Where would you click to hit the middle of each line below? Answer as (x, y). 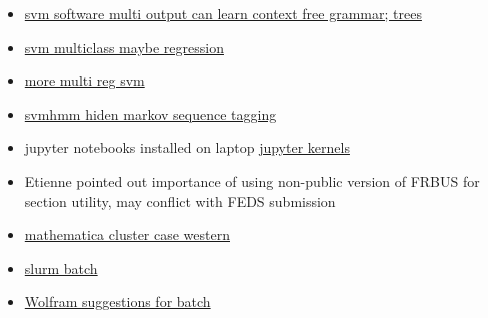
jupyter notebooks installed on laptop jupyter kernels (187, 147)
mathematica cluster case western (127, 234)
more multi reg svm (84, 80)
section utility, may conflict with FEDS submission (180, 200)
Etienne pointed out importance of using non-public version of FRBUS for (252, 180)
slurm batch (61, 267)
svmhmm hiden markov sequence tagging (150, 113)
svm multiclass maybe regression (124, 46)
